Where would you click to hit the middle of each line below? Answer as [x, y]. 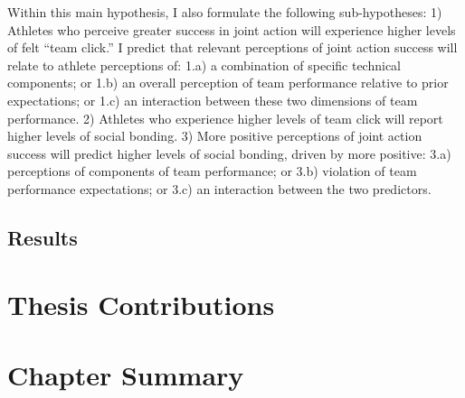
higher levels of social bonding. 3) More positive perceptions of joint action [215, 136]
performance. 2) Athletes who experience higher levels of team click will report [225, 118]
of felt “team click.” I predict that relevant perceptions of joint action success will [232, 47]
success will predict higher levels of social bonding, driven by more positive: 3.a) [229, 153]
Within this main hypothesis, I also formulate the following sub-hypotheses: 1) [225, 12]
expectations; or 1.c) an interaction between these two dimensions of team [213, 100]
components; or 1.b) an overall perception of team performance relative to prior [228, 83]
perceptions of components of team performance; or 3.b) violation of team [212, 171]
